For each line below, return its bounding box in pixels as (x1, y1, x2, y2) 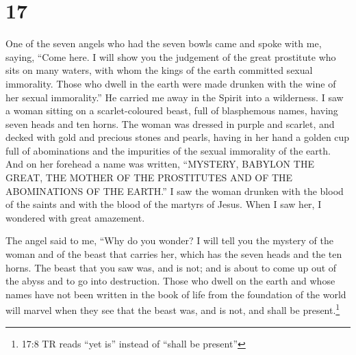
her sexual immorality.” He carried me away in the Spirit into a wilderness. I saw (5, 90, 344, 104)
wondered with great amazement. (5, 210, 145, 224)
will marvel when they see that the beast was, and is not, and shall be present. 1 (5, 301, 340, 317)
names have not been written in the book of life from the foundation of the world (5, 287, 346, 301)
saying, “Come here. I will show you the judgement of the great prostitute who (5, 49, 336, 64)
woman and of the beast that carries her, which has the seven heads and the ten (5, 247, 342, 261)
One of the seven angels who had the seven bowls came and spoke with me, (5, 36, 322, 51)
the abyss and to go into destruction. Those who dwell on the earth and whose (5, 274, 335, 288)
